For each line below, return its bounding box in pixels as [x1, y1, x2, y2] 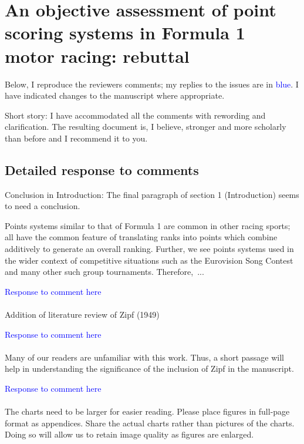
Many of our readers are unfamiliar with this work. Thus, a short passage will [5, 351, 284, 363]
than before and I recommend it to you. [5, 132, 148, 144]
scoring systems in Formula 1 [5, 21, 245, 45]
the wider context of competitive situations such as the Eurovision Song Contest [5, 254, 293, 266]
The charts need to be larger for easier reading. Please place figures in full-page [5, 405, 290, 418]
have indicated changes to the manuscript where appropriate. [5, 89, 225, 102]
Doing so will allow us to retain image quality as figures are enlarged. [5, 428, 254, 440]
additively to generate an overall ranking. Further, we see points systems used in [5, 243, 294, 255]
